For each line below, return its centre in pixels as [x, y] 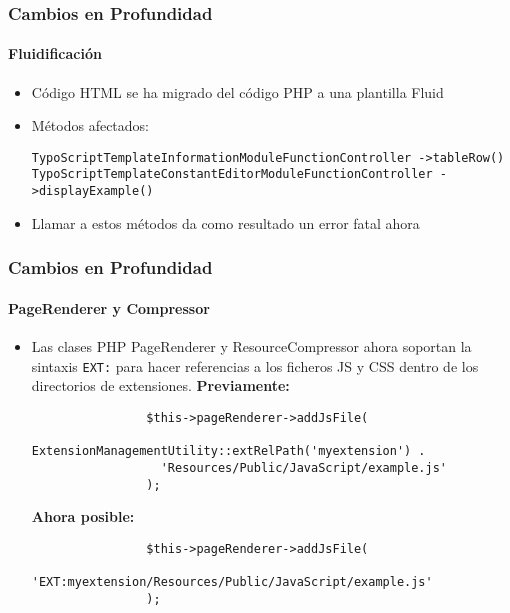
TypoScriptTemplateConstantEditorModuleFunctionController [232, 174]
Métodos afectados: [90, 125]
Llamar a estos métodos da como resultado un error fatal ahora [225, 222]
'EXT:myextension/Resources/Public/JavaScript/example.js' [232, 582]
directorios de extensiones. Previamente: [160, 385]
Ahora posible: [83, 516]
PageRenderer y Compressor [109, 307]
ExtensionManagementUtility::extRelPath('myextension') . [228, 451]
